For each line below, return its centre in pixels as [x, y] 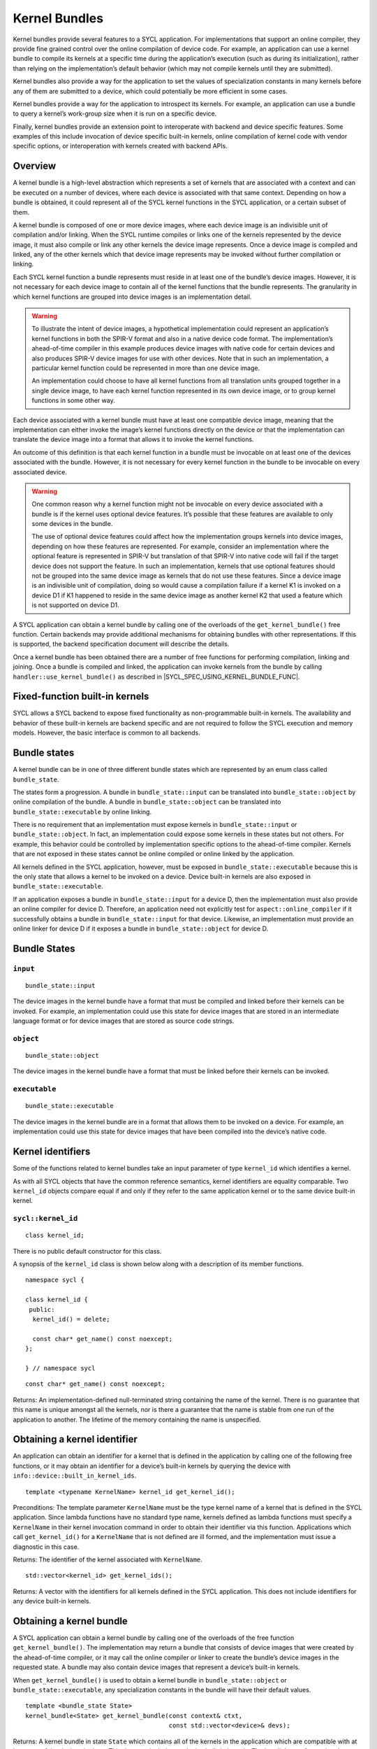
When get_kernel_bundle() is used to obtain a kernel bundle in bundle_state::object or [150, 1680]
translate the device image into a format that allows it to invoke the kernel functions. [133, 439]
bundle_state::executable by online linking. [82, 812]
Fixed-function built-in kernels [81, 696]
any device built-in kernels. [52, 1601]
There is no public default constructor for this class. [87, 1251]
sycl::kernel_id [45, 1219]
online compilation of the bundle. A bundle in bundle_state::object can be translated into [147, 802]
